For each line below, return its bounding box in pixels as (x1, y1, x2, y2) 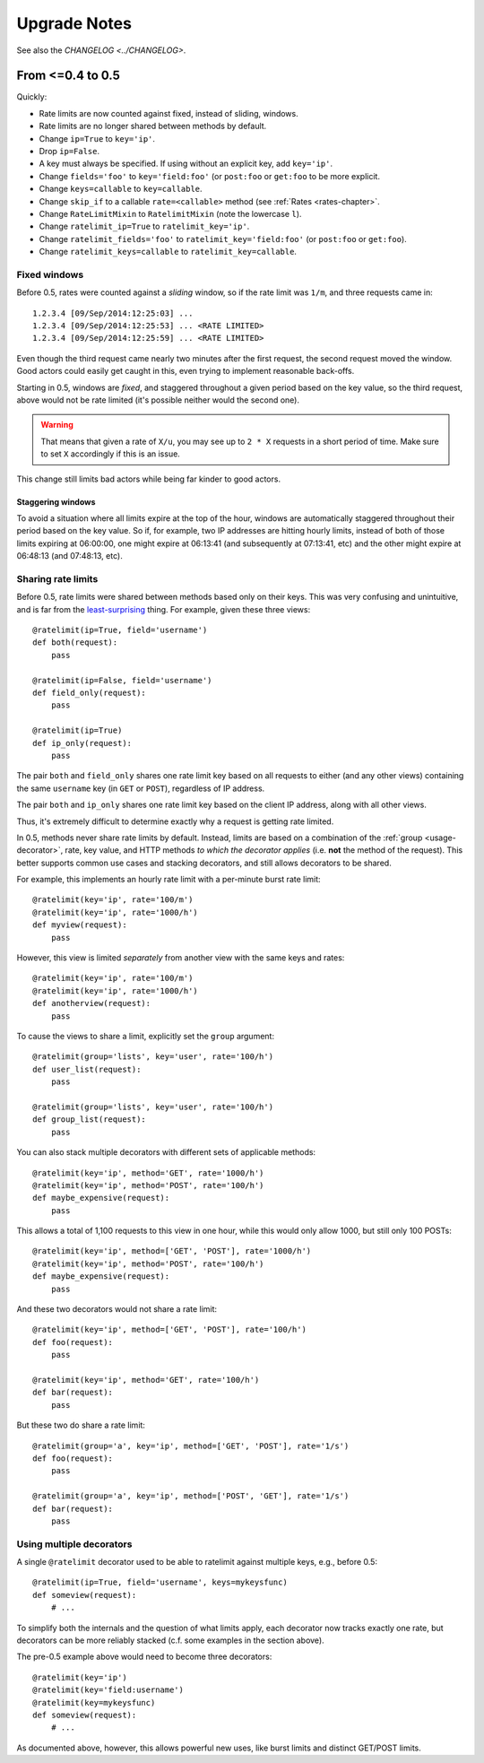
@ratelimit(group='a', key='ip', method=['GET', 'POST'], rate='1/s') (32, 1440, 350, 1451)
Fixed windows (16, 268, 84, 281)
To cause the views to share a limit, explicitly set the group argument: (16, 1031, 275, 1041)
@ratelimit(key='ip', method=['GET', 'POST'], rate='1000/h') (32, 1246, 312, 1256)
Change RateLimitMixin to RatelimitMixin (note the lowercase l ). (39, 208, 302, 219)
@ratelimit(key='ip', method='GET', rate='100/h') (32, 1375, 260, 1385)
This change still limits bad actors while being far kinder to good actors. (16, 473, 281, 484)
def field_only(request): (32, 688, 147, 699)
